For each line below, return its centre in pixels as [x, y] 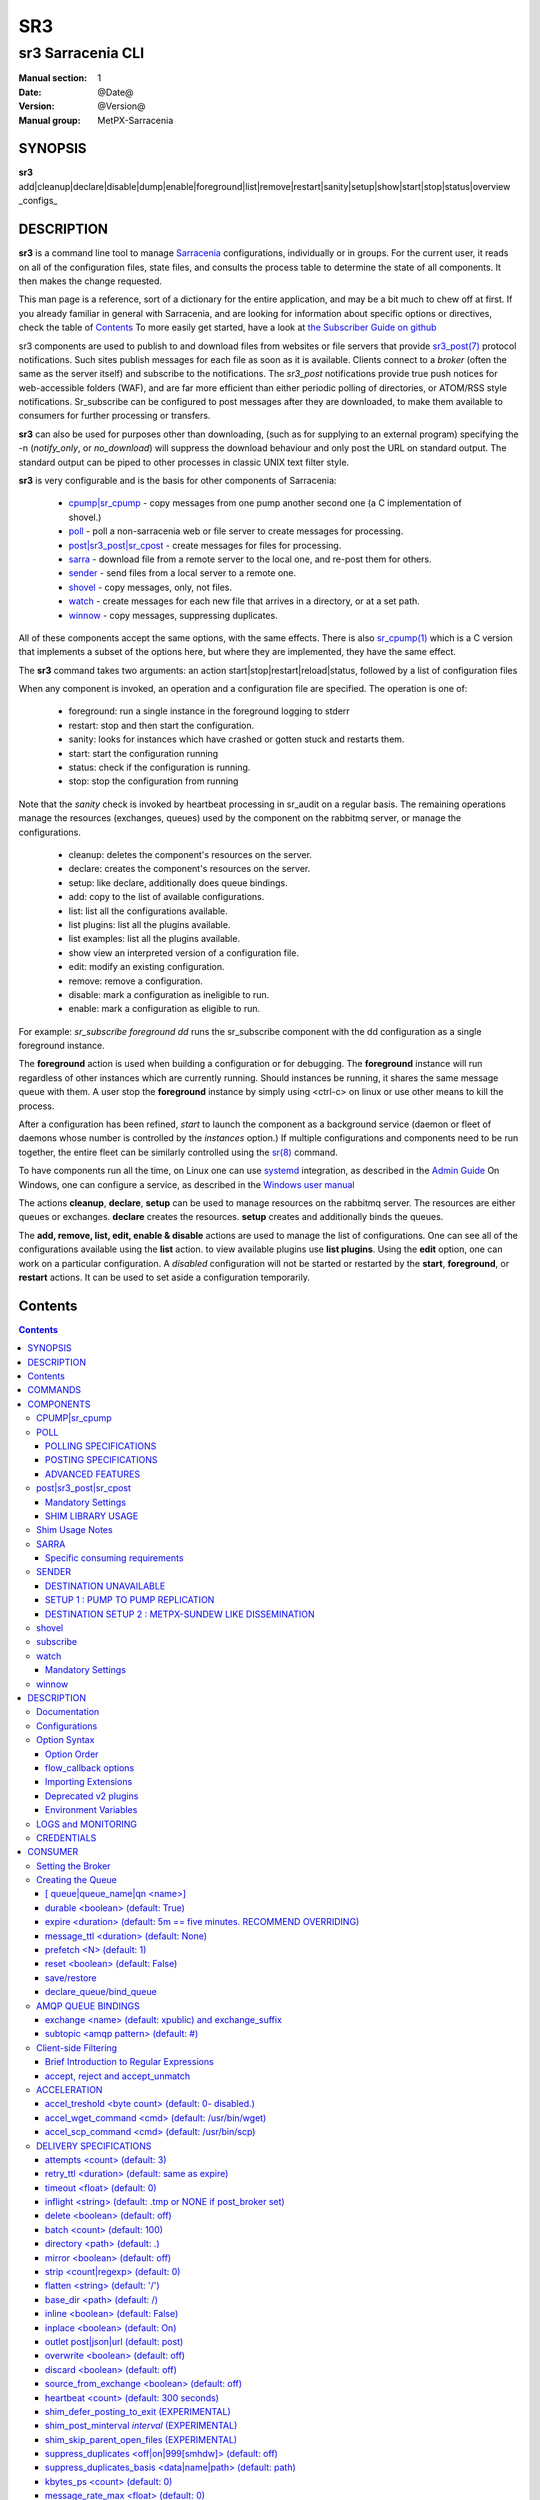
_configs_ [38, 201]
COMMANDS [54, 1390]
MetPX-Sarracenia [135, 120]
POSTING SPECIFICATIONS [102, 1460]
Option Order [72, 1754]
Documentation [68, 1712]
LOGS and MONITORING [86, 1824]
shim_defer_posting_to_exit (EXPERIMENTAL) [138, 2411]
